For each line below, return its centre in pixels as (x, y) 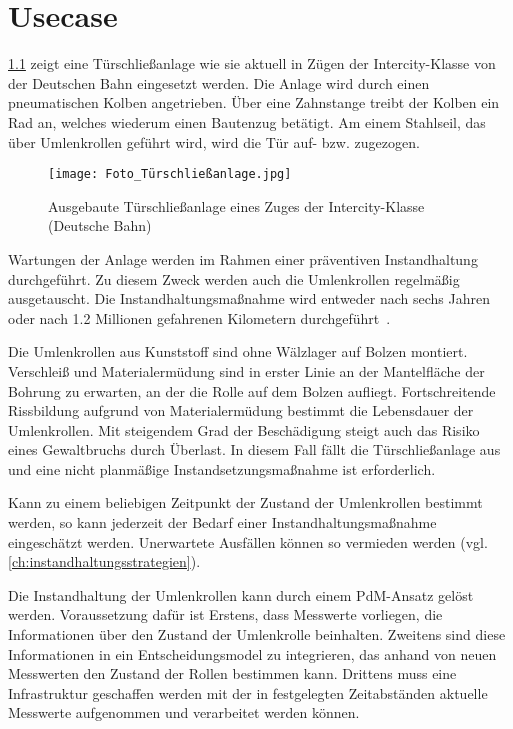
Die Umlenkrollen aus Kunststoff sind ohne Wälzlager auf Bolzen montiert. (238, 351)
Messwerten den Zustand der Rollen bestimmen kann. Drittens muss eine (232, 673)
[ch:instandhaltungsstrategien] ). (104, 561)
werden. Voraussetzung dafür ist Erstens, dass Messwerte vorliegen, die (225, 614)
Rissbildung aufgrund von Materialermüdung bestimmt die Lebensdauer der (241, 410)
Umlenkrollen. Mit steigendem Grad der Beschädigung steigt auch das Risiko (244, 429)
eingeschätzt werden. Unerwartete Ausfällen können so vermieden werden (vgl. (248, 541)
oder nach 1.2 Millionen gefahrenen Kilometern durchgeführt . (199, 317)
